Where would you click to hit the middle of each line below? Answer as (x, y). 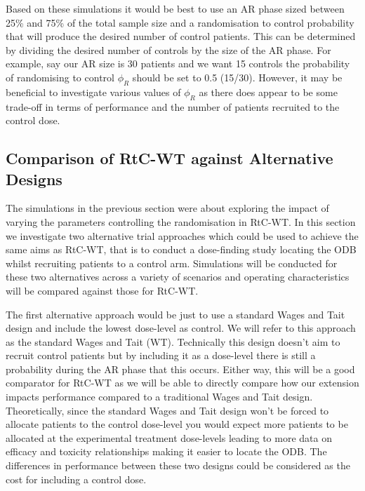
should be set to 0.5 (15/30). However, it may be (237, 77)
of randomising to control (60, 77)
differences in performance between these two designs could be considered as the (178, 465)
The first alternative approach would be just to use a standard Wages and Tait (175, 314)
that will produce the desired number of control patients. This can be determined (181, 36)
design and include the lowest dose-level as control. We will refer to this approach (181, 328)
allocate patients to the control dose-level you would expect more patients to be (177, 424)
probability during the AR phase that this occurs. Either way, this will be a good (180, 369)
